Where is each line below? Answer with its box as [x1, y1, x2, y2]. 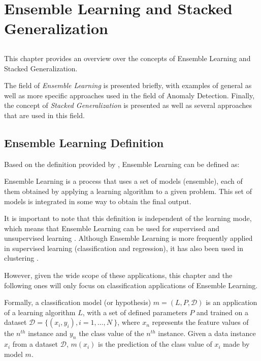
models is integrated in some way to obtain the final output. [4, 196, 191, 206]
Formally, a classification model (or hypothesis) [4, 297, 151, 308]
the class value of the [79, 328, 144, 339]
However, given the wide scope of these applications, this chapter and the [4, 270, 233, 281]
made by [223, 339, 250, 349]
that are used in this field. [4, 109, 85, 120]
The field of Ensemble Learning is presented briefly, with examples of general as [4, 80, 252, 91]
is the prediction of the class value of [98, 339, 212, 349]
